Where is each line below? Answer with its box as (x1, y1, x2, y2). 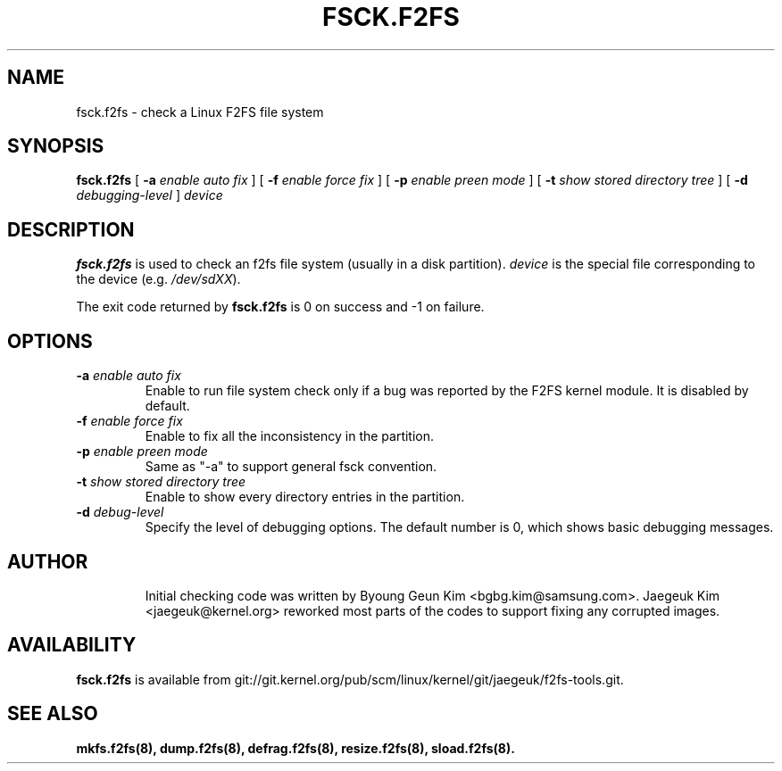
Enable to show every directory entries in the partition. (145, 489, 465, 505)
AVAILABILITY (7, 634, 137, 657)
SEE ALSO (7, 702, 98, 725)
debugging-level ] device (76, 187, 223, 203)
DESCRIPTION (7, 218, 135, 241)
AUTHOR (7, 550, 88, 573)
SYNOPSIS (7, 135, 104, 158)
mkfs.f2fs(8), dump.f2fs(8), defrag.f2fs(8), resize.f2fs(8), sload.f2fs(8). (76, 740, 515, 756)
